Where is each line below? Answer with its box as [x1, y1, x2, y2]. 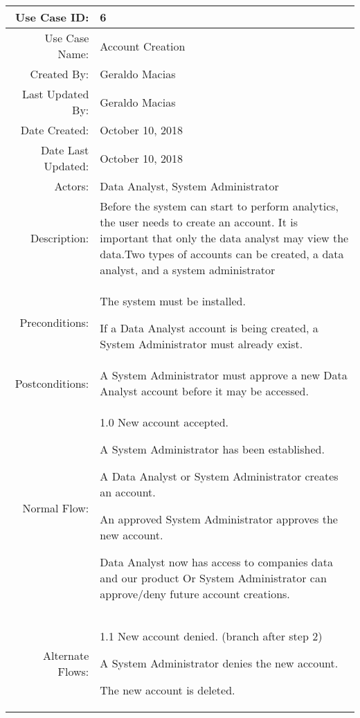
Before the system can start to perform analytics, [100, 198, 339, 214]
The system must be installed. [100, 293, 246, 309]
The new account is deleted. [100, 682, 235, 698]
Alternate [43, 647, 89, 663]
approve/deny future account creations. [100, 586, 290, 602]
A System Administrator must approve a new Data [100, 367, 348, 383]
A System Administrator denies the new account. [100, 655, 339, 671]
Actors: [54, 178, 89, 194]
